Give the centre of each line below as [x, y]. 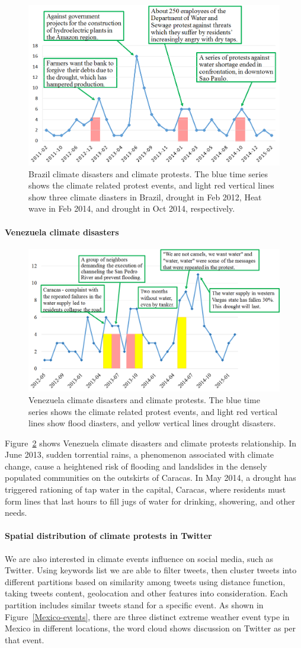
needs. [16, 513]
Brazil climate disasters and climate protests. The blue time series [148, 173]
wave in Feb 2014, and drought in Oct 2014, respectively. [132, 208]
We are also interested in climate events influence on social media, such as [139, 558]
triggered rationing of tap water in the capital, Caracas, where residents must [145, 489]
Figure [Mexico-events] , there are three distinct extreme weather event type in [147, 616]
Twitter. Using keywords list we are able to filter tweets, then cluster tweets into [151, 570]
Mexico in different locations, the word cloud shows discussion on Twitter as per [150, 628]
